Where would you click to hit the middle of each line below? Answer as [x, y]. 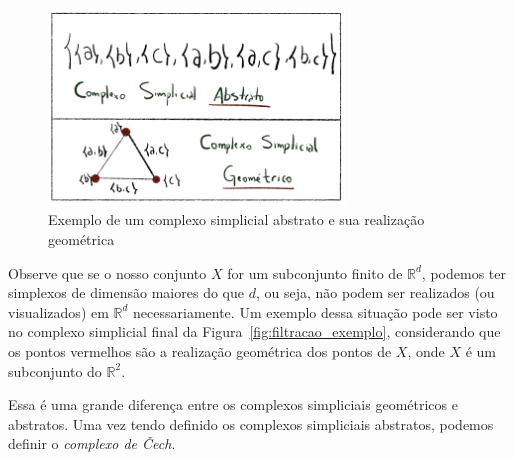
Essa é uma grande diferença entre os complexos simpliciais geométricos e [233, 404]
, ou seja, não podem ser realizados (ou [375, 292]
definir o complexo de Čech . [92, 443]
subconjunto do [55, 370]
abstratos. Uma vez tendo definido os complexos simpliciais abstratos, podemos [251, 423]
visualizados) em [58, 311]
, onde [426, 351]
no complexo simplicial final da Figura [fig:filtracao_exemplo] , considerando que [254, 331]
